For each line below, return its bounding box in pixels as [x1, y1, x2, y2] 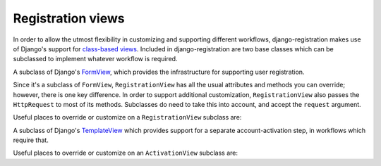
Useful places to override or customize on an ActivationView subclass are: [13, 148, 238, 158]
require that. [13, 136, 49, 144]
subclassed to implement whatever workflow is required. [13, 55, 178, 63]
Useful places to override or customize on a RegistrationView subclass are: [13, 113, 242, 122]
